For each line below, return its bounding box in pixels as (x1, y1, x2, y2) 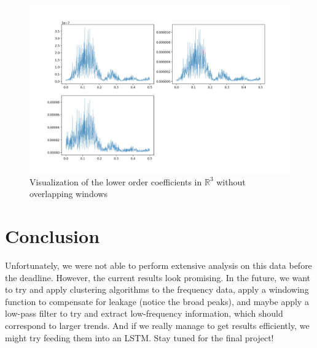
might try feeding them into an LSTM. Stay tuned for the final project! (5, 331, 274, 344)
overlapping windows (29, 187, 108, 200)
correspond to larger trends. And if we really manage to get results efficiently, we (5, 319, 310, 331)
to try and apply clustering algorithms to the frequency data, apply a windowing (5, 283, 309, 296)
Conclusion (5, 223, 100, 249)
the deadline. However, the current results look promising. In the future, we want (5, 271, 311, 284)
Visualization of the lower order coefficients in (29, 175, 202, 188)
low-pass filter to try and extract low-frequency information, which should (5, 307, 283, 320)
